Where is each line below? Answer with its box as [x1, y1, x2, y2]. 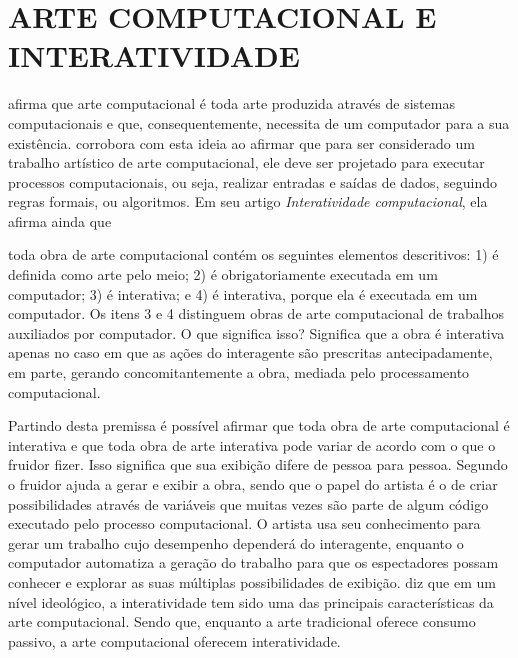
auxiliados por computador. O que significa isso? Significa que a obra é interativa [8, 322, 505, 343]
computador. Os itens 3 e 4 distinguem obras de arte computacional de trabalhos [8, 303, 504, 324]
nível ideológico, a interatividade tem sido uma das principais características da [8, 591, 494, 612]
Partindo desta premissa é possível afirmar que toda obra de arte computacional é [8, 415, 510, 436]
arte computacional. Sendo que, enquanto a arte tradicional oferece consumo [8, 611, 476, 632]
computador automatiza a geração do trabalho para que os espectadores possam [8, 552, 499, 573]
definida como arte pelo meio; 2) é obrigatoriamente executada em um [8, 264, 438, 285]
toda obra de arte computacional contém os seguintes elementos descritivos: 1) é [8, 244, 499, 265]
